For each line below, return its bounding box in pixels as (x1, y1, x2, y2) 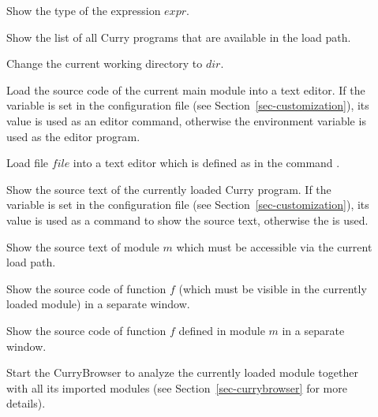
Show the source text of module (6, 238, 159, 255)
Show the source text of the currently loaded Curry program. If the (6, 181, 331, 197)
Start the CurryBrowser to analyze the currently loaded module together (6, 364, 358, 381)
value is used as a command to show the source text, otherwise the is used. (6, 211, 369, 228)
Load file (6, 155, 49, 171)
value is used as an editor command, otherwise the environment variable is (6, 112, 366, 128)
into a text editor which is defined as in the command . (73, 155, 340, 171)
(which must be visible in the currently (178, 280, 367, 296)
